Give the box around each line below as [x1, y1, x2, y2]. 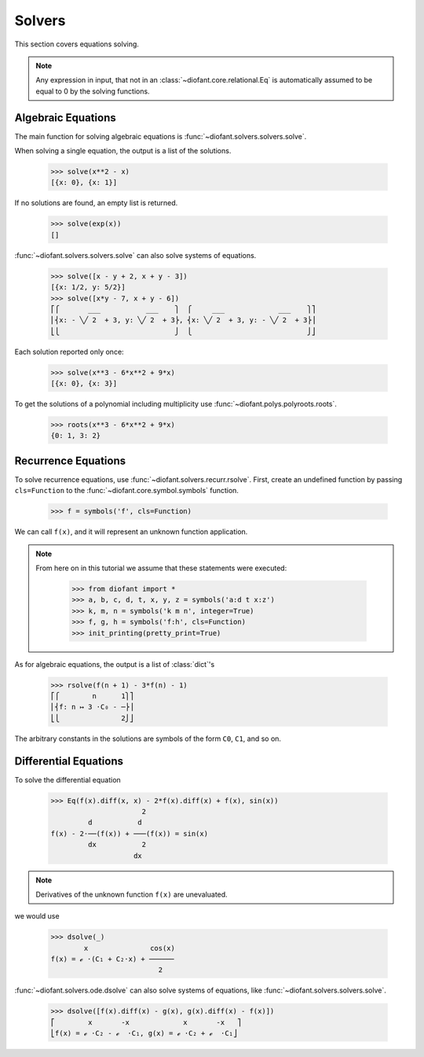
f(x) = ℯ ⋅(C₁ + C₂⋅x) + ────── [50, 955, 174, 963]
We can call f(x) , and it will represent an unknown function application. [14, 527, 248, 536]
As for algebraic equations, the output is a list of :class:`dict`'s [14, 659, 215, 668]
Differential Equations [14, 754, 123, 768]
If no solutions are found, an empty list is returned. [14, 198, 178, 208]
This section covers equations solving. [14, 39, 139, 49]
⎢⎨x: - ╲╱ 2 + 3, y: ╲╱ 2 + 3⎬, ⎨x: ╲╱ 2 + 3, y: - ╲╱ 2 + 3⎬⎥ [50, 315, 316, 325]
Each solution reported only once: [14, 347, 125, 356]
